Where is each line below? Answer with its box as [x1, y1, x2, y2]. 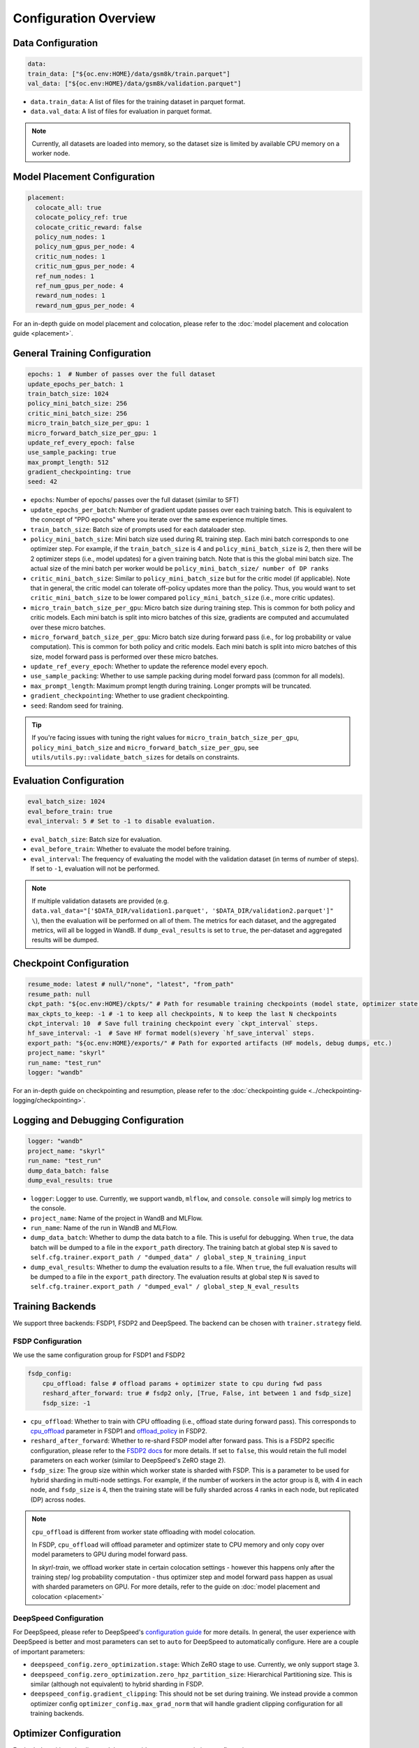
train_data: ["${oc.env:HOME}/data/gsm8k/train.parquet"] [27, 70, 230, 78]
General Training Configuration [13, 347, 152, 359]
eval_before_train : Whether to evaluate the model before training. [30, 845, 231, 853]
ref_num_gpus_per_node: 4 [35, 282, 124, 289]
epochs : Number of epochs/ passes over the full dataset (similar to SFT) [30, 496, 240, 504]
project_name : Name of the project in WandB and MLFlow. [30, 1214, 203, 1222]
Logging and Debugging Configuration [13, 1115, 184, 1126]
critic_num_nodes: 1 [35, 252, 105, 260]
